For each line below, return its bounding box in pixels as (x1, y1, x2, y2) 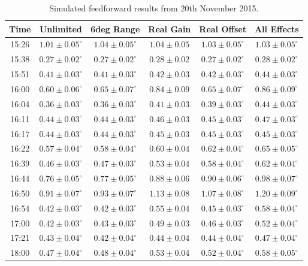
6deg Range (90, 22, 140, 35)
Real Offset (199, 22, 246, 35)
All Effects (254, 22, 299, 35)
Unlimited (39, 22, 82, 35)
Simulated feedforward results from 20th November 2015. (49, 2, 259, 14)
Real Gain (148, 22, 191, 35)
